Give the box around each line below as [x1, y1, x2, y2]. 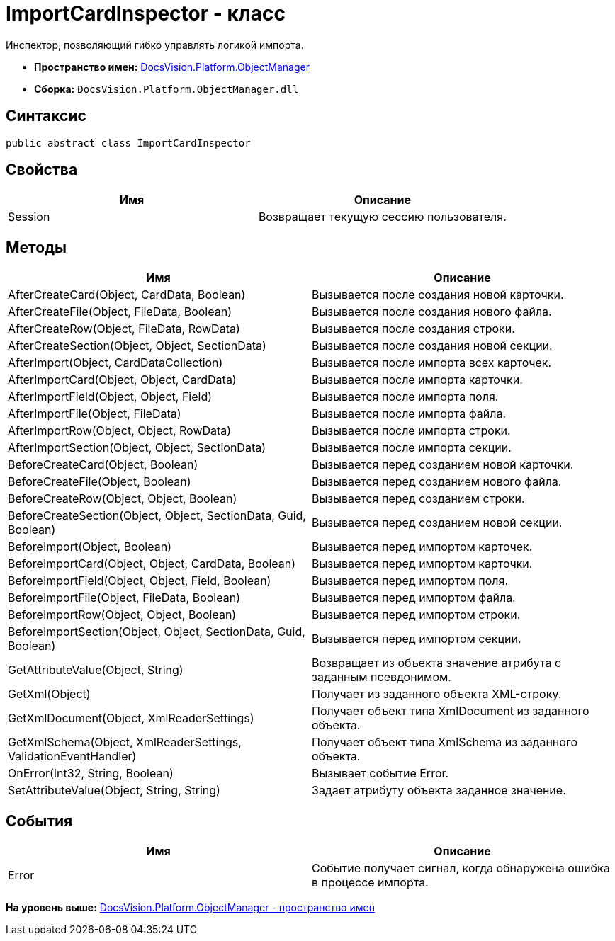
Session [8, 210, 50, 224]
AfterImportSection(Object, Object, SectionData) [8, 440, 266, 455]
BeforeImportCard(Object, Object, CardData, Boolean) [8, 557, 296, 571]
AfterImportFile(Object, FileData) [8, 406, 181, 421]
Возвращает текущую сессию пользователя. [258, 210, 507, 224]
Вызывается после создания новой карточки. [312, 287, 564, 302]
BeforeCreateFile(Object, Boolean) [8, 474, 191, 489]
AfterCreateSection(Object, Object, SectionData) [8, 338, 266, 353]
